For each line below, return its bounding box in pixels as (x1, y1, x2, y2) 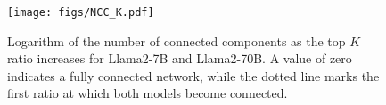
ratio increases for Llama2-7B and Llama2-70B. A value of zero (7, 49, 352, 68)
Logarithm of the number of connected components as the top (7, 31, 346, 50)
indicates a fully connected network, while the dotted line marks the (7, 66, 380, 85)
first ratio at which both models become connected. (7, 84, 288, 102)
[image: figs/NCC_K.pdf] (7, 6, 154, 19)
